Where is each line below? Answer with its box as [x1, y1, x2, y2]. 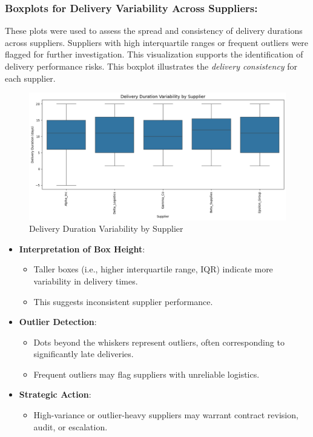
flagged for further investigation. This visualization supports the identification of [5, 48, 303, 61]
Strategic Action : [19, 388, 91, 401]
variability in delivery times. [33, 274, 138, 287]
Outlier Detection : [19, 315, 97, 328]
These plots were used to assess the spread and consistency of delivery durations [5, 24, 303, 37]
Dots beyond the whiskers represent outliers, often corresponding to [33, 335, 285, 348]
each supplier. [5, 71, 56, 84]
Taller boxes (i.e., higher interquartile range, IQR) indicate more [33, 263, 273, 275]
